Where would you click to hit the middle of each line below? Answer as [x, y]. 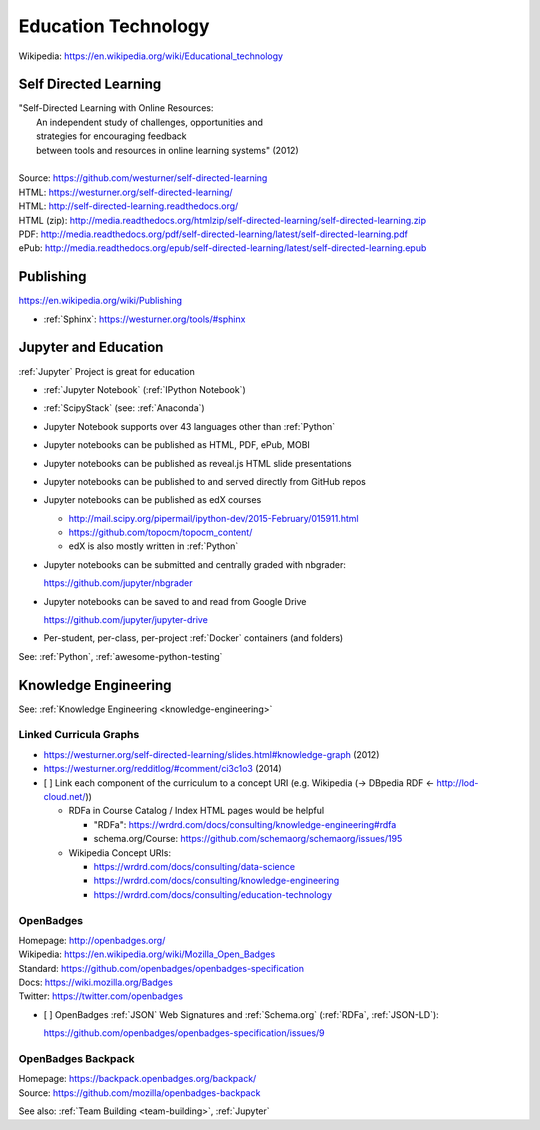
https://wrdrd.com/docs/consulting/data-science [194, 866]
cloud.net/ [64, 797]
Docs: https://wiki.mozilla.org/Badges [96, 982]
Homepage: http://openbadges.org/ [92, 940]
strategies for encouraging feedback [111, 136]
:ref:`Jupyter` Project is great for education [106, 371]
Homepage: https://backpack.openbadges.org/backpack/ [137, 1079]
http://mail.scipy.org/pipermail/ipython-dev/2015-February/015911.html [213, 518]
